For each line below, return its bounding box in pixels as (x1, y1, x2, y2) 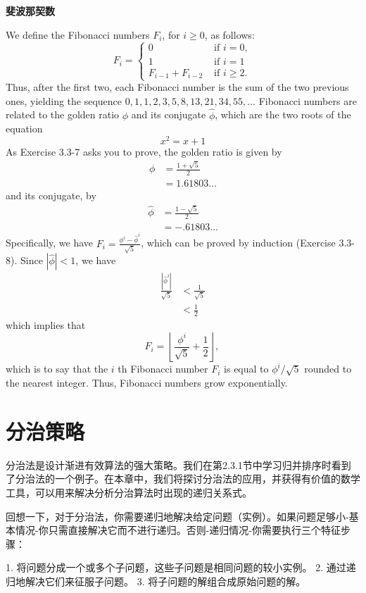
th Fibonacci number (118, 361, 208, 376)
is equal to (224, 361, 269, 376)
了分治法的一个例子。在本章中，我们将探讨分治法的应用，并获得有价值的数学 (6, 471, 360, 486)
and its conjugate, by (6, 188, 96, 203)
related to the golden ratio (6, 107, 120, 122)
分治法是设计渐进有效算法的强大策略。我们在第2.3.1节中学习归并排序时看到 (6, 457, 351, 472)
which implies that (6, 317, 86, 332)
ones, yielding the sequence (6, 93, 122, 108)
